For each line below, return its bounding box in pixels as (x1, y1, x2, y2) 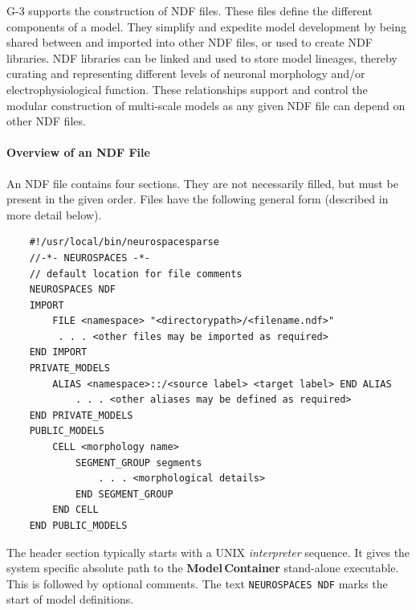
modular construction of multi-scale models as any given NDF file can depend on (6, 96, 406, 113)
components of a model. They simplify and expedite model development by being (6, 18, 406, 35)
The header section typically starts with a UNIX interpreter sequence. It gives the (6, 543, 410, 560)
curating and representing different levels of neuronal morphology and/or (6, 65, 365, 82)
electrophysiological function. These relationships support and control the (6, 80, 368, 97)
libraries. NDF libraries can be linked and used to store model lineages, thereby (6, 49, 398, 66)
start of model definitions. (6, 591, 134, 608)
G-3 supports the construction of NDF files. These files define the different (6, 2, 373, 18)
